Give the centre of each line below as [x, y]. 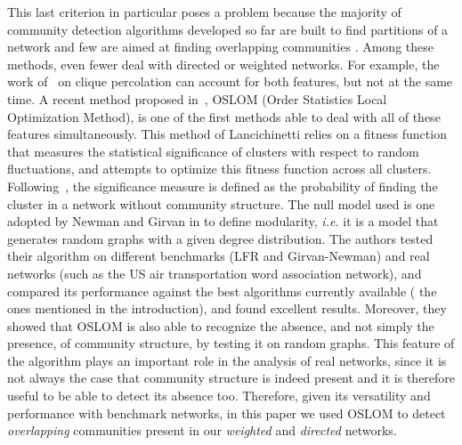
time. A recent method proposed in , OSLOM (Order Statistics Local [197, 98]
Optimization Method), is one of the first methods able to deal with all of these [224, 116]
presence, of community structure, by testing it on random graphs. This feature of [231, 343]
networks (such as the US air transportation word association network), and [215, 273]
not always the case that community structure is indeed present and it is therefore [231, 378]
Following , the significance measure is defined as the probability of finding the [223, 186]
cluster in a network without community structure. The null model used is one [221, 203]
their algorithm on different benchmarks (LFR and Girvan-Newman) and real [219, 256]
